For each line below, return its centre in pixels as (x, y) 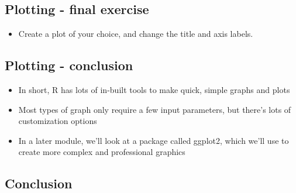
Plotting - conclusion (69, 65)
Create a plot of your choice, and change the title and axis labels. (136, 34)
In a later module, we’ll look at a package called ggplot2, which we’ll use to (154, 140)
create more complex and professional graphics (102, 152)
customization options (58, 121)
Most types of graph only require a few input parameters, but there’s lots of (155, 109)
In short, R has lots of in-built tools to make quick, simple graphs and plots (154, 89)
